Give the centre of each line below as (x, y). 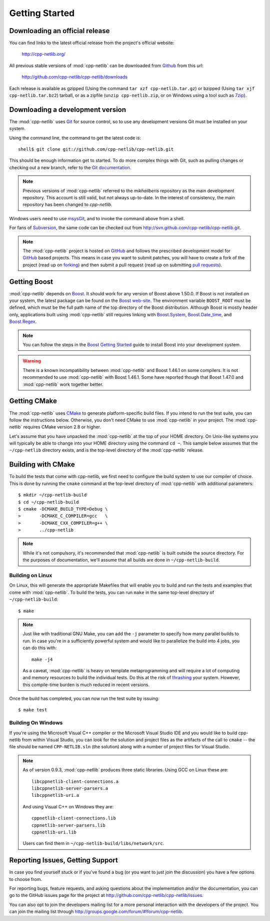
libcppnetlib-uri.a (55, 795)
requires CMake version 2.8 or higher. (62, 427)
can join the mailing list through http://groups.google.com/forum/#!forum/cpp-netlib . (96, 911)
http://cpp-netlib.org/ (44, 54)
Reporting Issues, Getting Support (64, 860)
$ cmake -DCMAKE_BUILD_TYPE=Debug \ (63, 509)
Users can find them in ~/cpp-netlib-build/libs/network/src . (93, 843)
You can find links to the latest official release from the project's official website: (92, 43)
